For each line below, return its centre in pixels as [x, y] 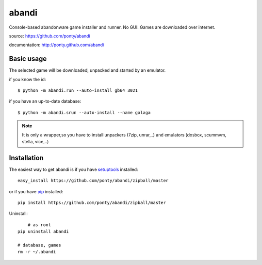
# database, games [40, 245]
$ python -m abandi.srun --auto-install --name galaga [84, 112]
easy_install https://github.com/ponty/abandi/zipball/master [93, 181]
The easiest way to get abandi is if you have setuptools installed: [74, 169]
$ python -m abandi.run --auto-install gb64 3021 [78, 91]
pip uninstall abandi [43, 232]
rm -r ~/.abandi [37, 252]
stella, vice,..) [35, 141]
